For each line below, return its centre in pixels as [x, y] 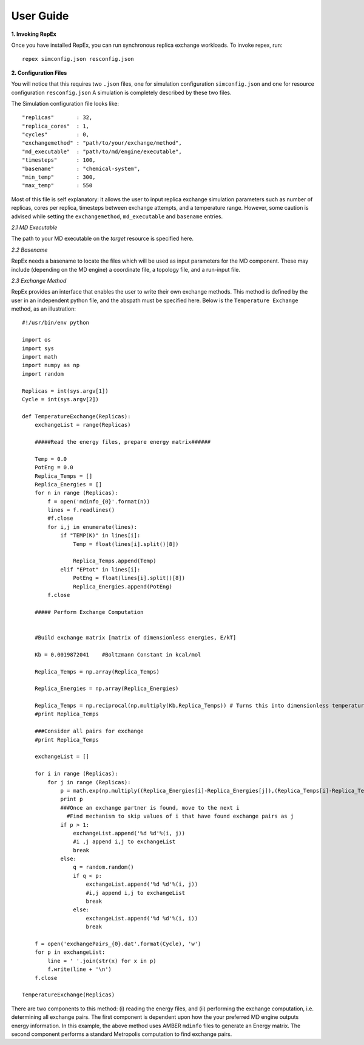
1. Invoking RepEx [34, 34]
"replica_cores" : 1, [56, 126]
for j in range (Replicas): [89, 782]
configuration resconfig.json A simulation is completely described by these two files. [121, 92]
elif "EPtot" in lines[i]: [100, 569]
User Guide [40, 16]
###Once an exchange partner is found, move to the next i [150, 808]
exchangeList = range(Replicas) [83, 425]
